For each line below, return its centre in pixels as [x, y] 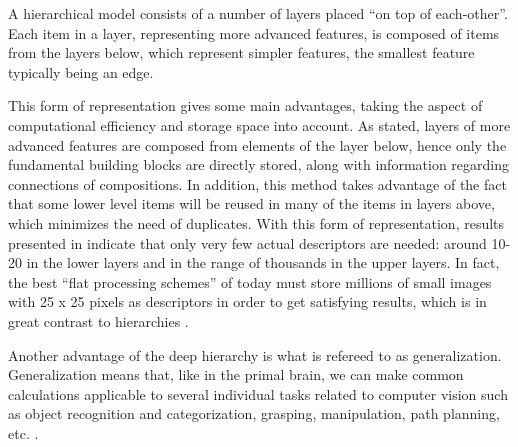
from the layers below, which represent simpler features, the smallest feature [241, 52]
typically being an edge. [81, 71]
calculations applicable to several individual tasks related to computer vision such [258, 393]
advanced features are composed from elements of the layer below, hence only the [257, 144]
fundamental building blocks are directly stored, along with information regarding [258, 164]
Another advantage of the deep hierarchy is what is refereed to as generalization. [255, 354]
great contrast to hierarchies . [98, 320]
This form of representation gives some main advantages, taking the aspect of [245, 105]
